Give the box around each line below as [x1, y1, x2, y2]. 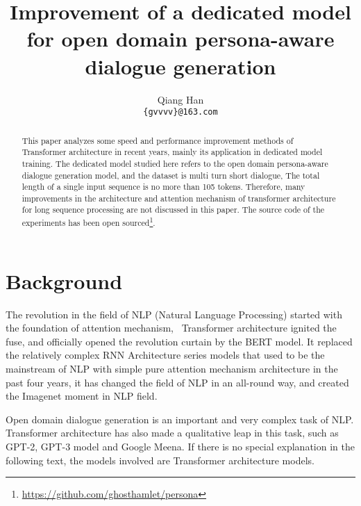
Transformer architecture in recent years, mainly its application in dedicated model [22, 146, 323, 158]
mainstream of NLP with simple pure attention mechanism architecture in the [6, 361, 338, 376]
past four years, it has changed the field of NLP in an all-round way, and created [6, 375, 349, 389]
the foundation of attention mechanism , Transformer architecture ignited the [6, 320, 337, 335]
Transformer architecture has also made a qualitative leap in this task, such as [6, 425, 339, 440]
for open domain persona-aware [26, 24, 335, 53]
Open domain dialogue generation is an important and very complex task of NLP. [6, 411, 354, 426]
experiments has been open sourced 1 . [22, 215, 156, 229]
